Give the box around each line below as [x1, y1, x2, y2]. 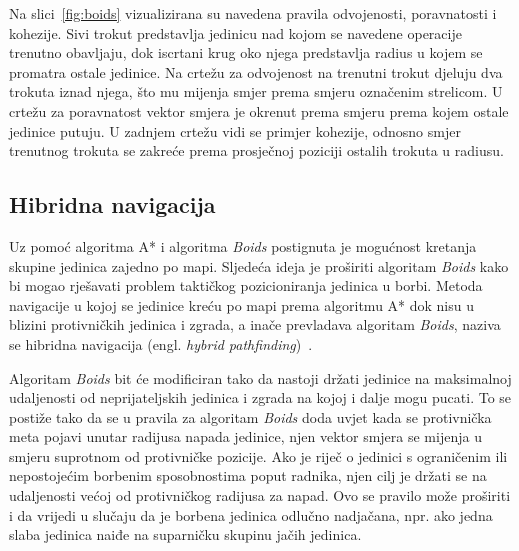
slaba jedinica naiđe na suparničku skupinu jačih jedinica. [9, 524, 362, 545]
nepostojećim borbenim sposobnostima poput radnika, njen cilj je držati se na [9, 465, 487, 486]
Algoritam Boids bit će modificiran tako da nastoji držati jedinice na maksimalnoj [9, 367, 512, 388]
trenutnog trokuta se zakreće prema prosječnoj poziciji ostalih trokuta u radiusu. [9, 140, 504, 161]
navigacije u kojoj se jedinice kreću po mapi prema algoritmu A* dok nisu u [9, 294, 475, 315]
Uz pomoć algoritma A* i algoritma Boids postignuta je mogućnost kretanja [9, 235, 477, 256]
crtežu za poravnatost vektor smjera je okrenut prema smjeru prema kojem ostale [9, 100, 509, 121]
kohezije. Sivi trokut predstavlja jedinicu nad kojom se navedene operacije [9, 22, 462, 43]
